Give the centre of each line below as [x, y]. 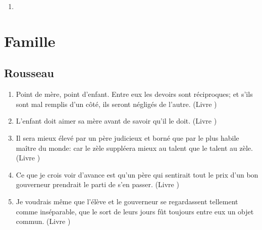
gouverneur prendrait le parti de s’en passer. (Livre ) [97, 184]
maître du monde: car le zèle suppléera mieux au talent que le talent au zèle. [134, 148]
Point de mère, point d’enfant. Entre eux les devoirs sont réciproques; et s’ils [134, 94]
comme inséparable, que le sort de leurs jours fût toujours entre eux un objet [135, 211]
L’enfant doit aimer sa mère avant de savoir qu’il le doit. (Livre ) [116, 121]
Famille [30, 41]
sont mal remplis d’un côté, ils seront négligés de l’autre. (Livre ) [116, 104]
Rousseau [29, 73]
